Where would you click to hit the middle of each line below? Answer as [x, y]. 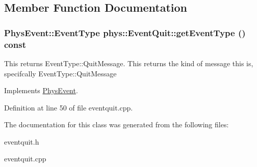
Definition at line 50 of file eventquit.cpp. [69, 107]
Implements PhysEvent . [41, 90]
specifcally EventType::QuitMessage [60, 73]
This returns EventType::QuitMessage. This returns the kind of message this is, [129, 63]
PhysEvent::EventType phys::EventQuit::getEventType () [125, 32]
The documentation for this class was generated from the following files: [117, 124]
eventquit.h [22, 141]
